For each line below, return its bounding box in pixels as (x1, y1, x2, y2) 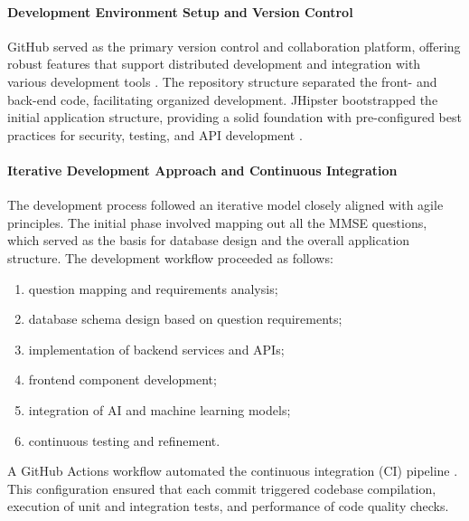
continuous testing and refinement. (28, 431, 220, 450)
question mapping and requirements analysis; (28, 279, 278, 298)
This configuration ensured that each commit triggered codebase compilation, (7, 478, 436, 497)
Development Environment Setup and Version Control (7, 2, 353, 21)
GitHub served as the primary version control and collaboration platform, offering (7, 36, 461, 55)
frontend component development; (28, 370, 217, 389)
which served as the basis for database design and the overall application (7, 231, 410, 250)
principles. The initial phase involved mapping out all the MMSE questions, (7, 213, 427, 232)
